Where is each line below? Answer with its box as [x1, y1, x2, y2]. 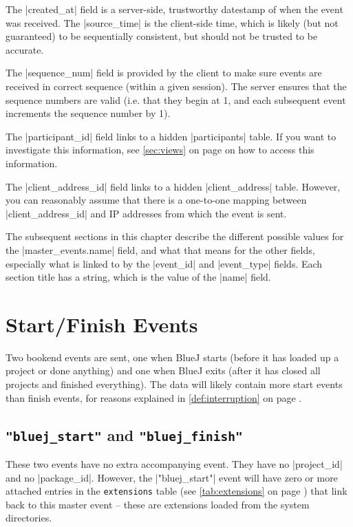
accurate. [6, 42, 44, 56]
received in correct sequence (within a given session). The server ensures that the [6, 78, 347, 93]
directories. [6, 510, 52, 525]
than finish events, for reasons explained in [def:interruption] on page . [6, 390, 302, 405]
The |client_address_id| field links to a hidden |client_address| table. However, [6, 179, 341, 193]
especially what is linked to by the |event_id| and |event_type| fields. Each [6, 256, 323, 270]
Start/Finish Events [6, 310, 198, 338]
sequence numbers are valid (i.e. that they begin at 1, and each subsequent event [6, 92, 346, 107]
